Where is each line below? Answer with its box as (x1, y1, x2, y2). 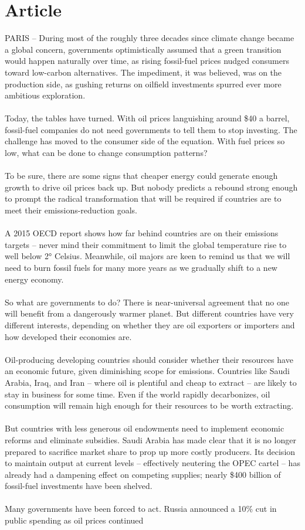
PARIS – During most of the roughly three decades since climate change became (5, 32, 294, 44)
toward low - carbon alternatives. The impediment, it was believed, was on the (5, 66, 282, 78)
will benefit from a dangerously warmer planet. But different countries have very (5, 307, 294, 320)
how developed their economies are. (5, 330, 132, 342)
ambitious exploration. (5, 89, 86, 101)
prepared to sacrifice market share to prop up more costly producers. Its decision (5, 445, 296, 457)
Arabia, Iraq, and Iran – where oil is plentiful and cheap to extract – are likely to (5, 376, 297, 388)
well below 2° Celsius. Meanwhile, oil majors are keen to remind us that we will (5, 250, 290, 262)
